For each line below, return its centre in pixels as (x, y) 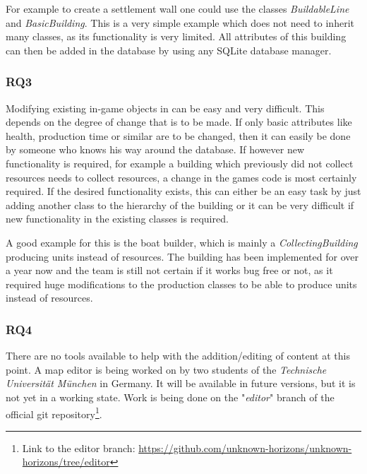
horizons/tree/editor (66, 462)
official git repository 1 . (54, 413)
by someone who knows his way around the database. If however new (155, 149)
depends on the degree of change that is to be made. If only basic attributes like (179, 122)
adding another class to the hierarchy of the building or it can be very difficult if (180, 205)
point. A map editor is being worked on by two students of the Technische (166, 369)
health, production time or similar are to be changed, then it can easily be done (178, 135)
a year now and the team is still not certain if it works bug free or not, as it (169, 270)
